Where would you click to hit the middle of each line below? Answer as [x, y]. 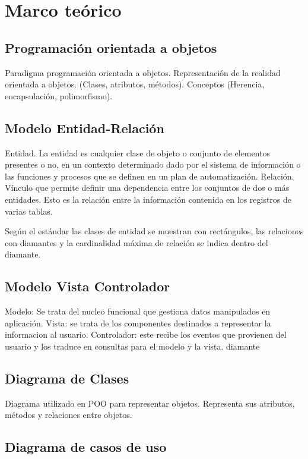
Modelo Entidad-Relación [85, 128]
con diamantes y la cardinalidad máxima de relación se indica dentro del [136, 242]
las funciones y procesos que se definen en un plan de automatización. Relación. [150, 176]
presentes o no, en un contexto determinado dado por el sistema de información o [153, 164]
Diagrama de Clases [67, 378]
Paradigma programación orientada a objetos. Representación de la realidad [143, 72]
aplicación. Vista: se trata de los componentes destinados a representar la [138, 323]
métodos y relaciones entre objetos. [69, 415]
